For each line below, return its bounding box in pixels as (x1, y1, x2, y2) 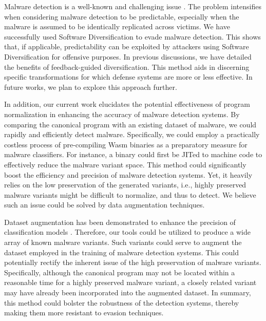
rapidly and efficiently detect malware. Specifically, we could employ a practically (4, 129, 260, 140)
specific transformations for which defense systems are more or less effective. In (4, 71, 253, 82)
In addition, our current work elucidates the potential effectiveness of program (4, 99, 250, 109)
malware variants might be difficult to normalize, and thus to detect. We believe (4, 189, 256, 200)
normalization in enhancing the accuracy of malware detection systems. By (4, 108, 240, 119)
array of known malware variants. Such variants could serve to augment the (4, 237, 242, 248)
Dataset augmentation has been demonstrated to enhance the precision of (4, 216, 236, 227)
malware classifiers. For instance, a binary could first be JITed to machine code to (4, 149, 262, 160)
